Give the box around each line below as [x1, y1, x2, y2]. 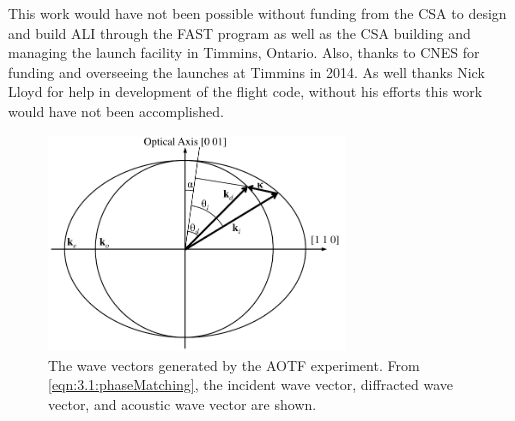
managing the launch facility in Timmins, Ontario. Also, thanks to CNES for [8, 42, 480, 63]
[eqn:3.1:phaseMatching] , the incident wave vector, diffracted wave [48, 374, 453, 395]
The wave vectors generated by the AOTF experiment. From [48, 354, 420, 375]
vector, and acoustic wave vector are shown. [48, 393, 317, 414]
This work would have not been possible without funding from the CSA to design [8, 3, 507, 23]
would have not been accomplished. [8, 100, 224, 121]
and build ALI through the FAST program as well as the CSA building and [8, 22, 471, 43]
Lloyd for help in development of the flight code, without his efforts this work [8, 81, 483, 102]
